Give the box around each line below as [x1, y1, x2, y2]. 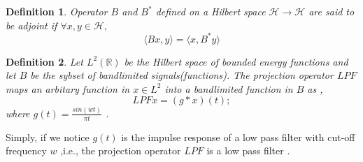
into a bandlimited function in [164, 81, 293, 96]
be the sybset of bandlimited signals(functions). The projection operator [30, 68, 334, 82]
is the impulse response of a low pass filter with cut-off [121, 129, 355, 144]
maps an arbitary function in [6, 81, 130, 96]
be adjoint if [6, 17, 57, 32]
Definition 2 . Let [6, 54, 83, 68]
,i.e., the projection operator [60, 143, 181, 158]
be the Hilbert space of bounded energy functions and [124, 54, 348, 68]
